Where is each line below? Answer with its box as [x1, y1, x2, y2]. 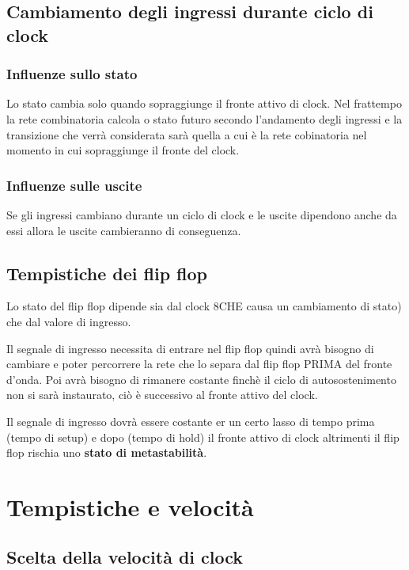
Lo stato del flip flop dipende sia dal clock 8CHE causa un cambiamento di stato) [6, 298, 402, 314]
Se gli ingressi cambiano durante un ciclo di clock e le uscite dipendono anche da [6, 206, 397, 222]
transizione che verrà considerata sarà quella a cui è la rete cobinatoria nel [6, 126, 367, 142]
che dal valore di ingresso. [6, 313, 131, 329]
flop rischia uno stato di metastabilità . [6, 444, 207, 461]
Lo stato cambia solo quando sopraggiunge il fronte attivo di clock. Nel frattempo [6, 95, 402, 112]
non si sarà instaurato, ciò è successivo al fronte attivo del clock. [6, 386, 318, 403]
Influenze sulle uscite [6, 175, 142, 195]
